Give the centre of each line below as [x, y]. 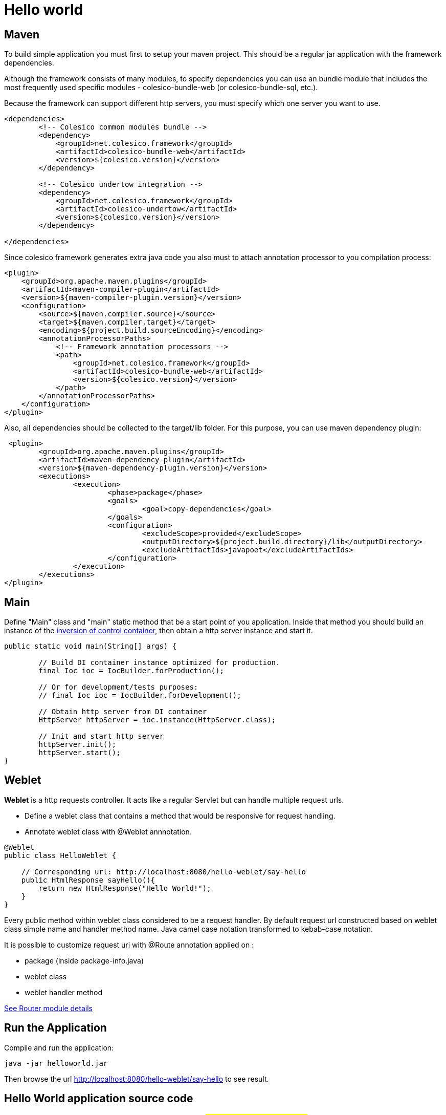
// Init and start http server [101, 736]
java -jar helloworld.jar [56, 1063]
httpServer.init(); [77, 745]
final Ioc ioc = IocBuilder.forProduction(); [131, 671]
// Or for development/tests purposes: [118, 687]
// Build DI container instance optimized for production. [159, 663]
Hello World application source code [99, 1099]
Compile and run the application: [59, 1047]
